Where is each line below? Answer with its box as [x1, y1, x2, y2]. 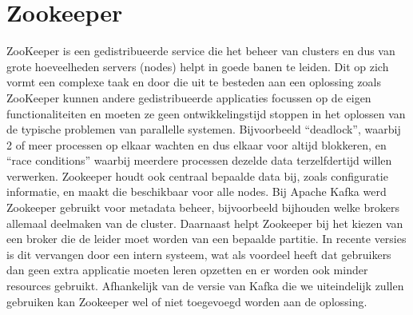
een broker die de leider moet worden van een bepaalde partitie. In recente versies [6, 230, 407, 247]
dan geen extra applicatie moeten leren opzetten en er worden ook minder [6, 261, 368, 278]
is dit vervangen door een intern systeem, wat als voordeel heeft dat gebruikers [6, 245, 391, 262]
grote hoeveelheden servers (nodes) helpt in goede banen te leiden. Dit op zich [6, 58, 389, 74]
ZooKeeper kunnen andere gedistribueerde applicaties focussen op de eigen [6, 89, 371, 106]
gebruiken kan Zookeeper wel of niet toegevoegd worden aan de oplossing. [6, 293, 367, 309]
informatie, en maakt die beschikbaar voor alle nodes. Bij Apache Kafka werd [6, 183, 387, 200]
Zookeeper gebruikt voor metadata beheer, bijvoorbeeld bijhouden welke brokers [6, 199, 399, 216]
